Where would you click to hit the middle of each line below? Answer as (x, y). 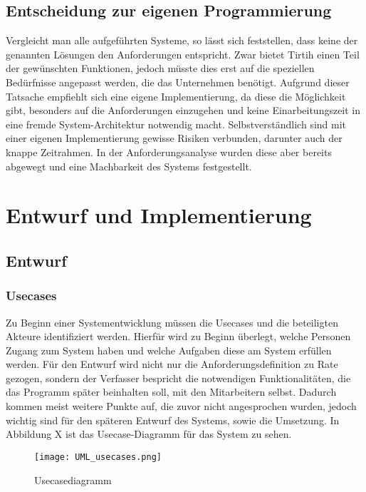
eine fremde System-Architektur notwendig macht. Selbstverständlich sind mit (176, 124)
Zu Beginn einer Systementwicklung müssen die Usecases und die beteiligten (172, 322)
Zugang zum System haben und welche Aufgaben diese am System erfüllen (169, 350)
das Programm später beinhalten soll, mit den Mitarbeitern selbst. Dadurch (171, 392)
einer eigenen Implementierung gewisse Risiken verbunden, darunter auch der (174, 138)
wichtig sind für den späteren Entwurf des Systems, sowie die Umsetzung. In (173, 420)
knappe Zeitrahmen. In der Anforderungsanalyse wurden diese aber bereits (169, 152)
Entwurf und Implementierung (159, 215)
